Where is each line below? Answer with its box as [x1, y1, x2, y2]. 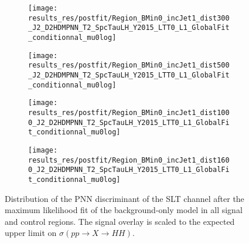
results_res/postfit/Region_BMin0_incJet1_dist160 [28, 156, 230, 164]
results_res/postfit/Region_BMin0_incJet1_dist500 [28, 61, 230, 70]
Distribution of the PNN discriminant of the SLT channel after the [5, 192, 244, 204]
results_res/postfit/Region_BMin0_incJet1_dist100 [28, 108, 230, 117]
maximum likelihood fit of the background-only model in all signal [5, 204, 243, 216]
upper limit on [5, 227, 57, 239]
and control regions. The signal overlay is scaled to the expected [5, 215, 235, 227]
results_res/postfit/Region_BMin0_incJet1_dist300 [28, 14, 230, 22]
